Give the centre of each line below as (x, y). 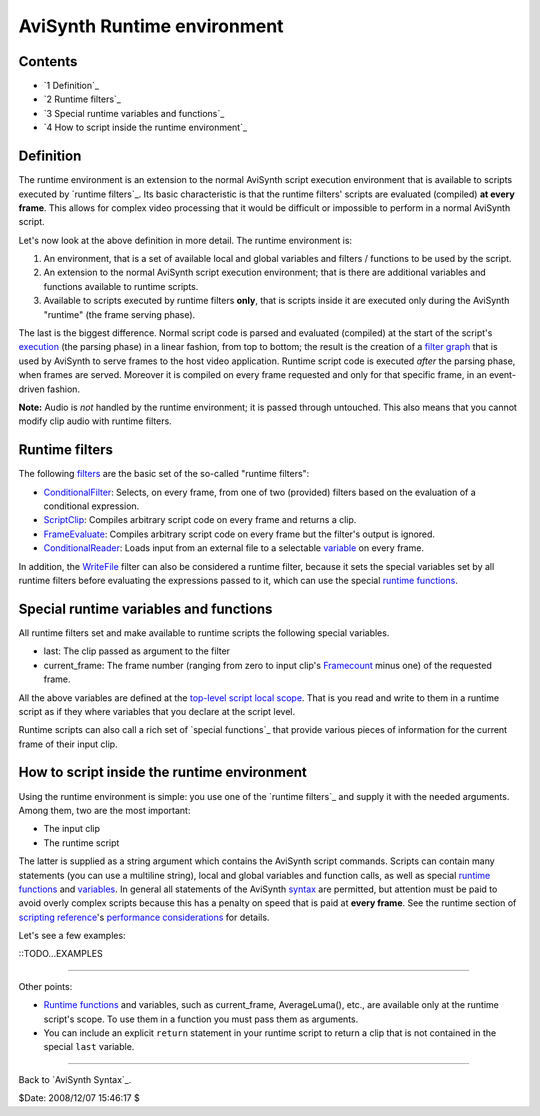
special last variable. (89, 1047)
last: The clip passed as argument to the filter (136, 651)
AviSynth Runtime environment (151, 26)
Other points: (45, 986)
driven (31, 389)
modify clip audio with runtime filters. (95, 421)
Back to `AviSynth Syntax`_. (75, 1079)
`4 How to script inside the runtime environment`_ (145, 127)
